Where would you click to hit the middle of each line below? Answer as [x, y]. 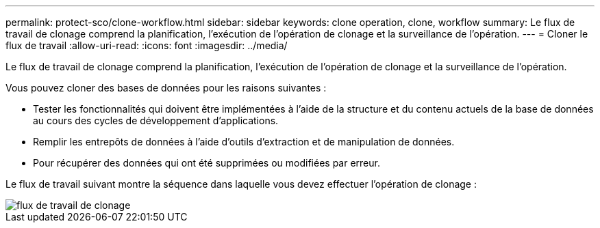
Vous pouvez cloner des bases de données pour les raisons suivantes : [166, 88]
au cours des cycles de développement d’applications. [156, 120]
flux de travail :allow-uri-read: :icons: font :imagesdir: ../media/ [147, 45]
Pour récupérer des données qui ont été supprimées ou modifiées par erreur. [207, 163]
